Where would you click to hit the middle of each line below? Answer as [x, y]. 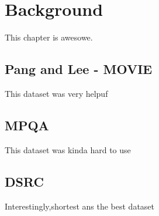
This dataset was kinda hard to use [68, 149]
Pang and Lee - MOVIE [79, 69]
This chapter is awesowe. [49, 37]
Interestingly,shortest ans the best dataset [80, 206]
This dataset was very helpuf [56, 93]
